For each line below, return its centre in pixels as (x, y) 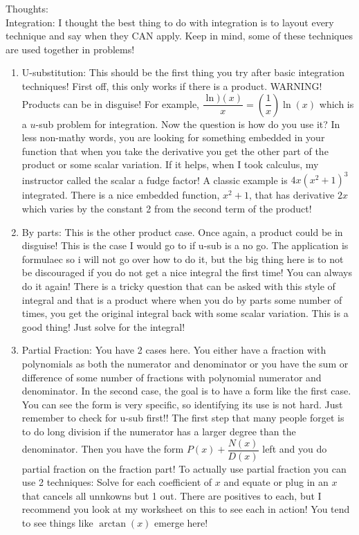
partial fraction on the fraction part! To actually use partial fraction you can (184, 468)
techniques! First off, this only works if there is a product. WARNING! (172, 85)
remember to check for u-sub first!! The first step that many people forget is (183, 418)
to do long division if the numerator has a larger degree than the (159, 431)
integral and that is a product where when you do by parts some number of (182, 299)
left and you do (295, 448)
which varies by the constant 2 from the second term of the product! (167, 209)
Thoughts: (27, 8)
